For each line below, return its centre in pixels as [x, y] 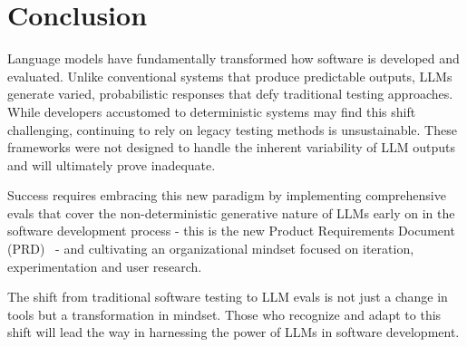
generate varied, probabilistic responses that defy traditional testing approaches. [230, 94]
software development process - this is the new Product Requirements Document [231, 231]
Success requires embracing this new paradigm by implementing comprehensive [227, 195]
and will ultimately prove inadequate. [112, 164]
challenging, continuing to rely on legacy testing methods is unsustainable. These [232, 129]
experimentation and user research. [105, 266]
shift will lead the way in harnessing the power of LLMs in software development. [233, 332]
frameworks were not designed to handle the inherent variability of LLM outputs [231, 147]
